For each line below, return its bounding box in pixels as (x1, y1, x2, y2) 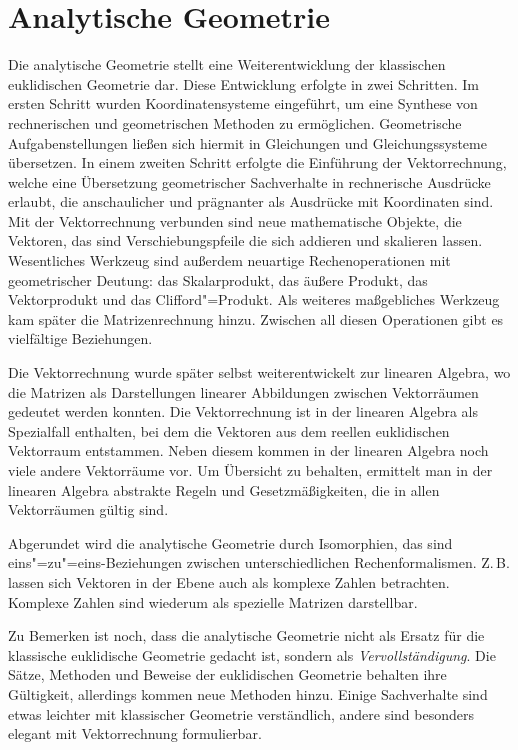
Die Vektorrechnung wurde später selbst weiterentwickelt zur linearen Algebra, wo (8, 362, 511, 383)
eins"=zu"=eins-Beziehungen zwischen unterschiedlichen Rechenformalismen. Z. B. (8, 552, 510, 573)
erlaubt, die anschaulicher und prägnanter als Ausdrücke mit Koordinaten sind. (8, 191, 494, 212)
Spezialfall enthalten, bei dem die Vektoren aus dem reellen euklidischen (8, 420, 450, 441)
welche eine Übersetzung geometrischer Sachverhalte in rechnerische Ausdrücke (8, 171, 491, 192)
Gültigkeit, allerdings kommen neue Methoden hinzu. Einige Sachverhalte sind (8, 683, 488, 704)
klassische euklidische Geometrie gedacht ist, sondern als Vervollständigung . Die (8, 644, 496, 665)
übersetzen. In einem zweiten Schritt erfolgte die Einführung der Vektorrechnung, (8, 152, 507, 173)
